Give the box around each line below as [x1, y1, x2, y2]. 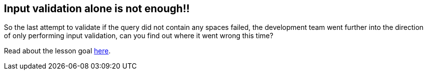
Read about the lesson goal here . [4, 47, 111, 55]
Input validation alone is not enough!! [4, 2, 190, 15]
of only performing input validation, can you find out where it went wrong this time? [4, 31, 274, 40]
